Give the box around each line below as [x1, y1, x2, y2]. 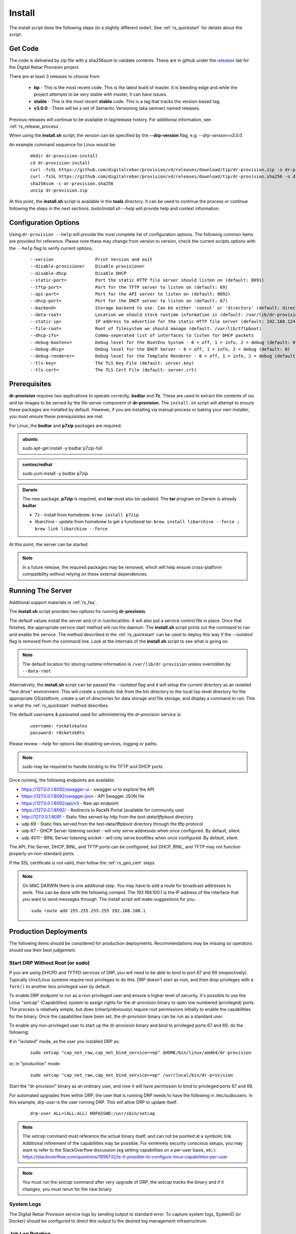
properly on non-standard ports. [9, 850, 75, 856]
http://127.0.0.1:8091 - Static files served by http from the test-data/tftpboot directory [21, 814, 193, 820]
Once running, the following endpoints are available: [9, 777, 115, 783]
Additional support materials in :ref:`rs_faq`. [9, 600, 97, 606]
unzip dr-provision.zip [30, 188, 88, 193]
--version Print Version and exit [30, 257, 153, 262]
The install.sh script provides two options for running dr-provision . [9, 609, 147, 615]
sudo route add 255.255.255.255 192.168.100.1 [31, 908, 146, 913]
